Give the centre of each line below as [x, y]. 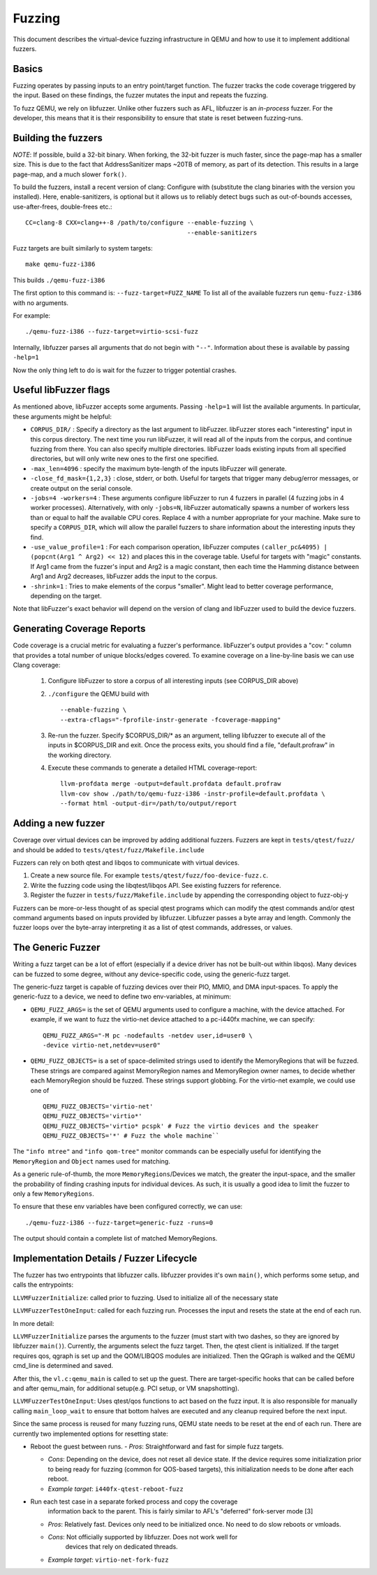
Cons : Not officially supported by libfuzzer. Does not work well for [143, 1537]
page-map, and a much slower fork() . [70, 174]
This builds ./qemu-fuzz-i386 [59, 280]
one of [40, 1090]
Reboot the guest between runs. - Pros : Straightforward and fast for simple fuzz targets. [157, 1446]
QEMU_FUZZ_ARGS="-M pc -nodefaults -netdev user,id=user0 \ [148, 1035]
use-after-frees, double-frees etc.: [62, 206]
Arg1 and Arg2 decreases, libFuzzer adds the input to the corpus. [124, 577]
